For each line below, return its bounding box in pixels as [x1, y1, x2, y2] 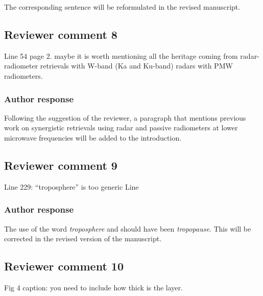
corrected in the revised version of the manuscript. [4, 233, 162, 244]
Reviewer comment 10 [4, 258, 124, 274]
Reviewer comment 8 [4, 26, 117, 42]
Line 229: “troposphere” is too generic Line [4, 181, 139, 192]
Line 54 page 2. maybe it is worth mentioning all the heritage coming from [4, 50, 238, 61]
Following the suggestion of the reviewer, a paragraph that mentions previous [4, 112, 246, 123]
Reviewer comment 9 [4, 157, 117, 173]
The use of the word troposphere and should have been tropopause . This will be [4, 223, 251, 234]
